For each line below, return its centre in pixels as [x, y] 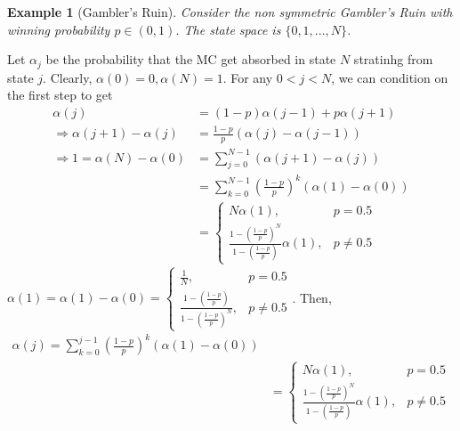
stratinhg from [393, 59]
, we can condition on [390, 77]
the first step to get [60, 95]
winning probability [59, 29]
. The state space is [228, 29]
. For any [248, 77]
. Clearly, [68, 77]
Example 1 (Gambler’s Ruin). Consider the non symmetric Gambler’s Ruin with [230, 12]
